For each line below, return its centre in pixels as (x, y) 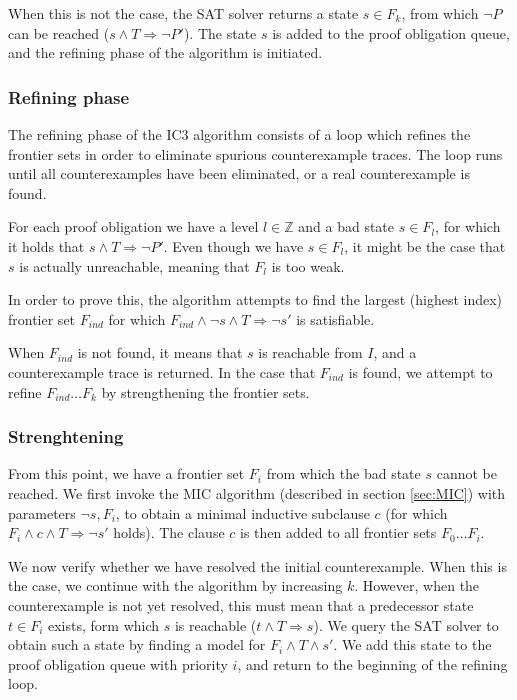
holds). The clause (169, 532)
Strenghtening (66, 436)
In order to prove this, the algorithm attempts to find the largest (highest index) (255, 299)
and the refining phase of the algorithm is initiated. (165, 52)
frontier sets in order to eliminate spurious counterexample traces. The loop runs (255, 153)
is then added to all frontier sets (338, 532)
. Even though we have (233, 245)
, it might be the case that (425, 245)
